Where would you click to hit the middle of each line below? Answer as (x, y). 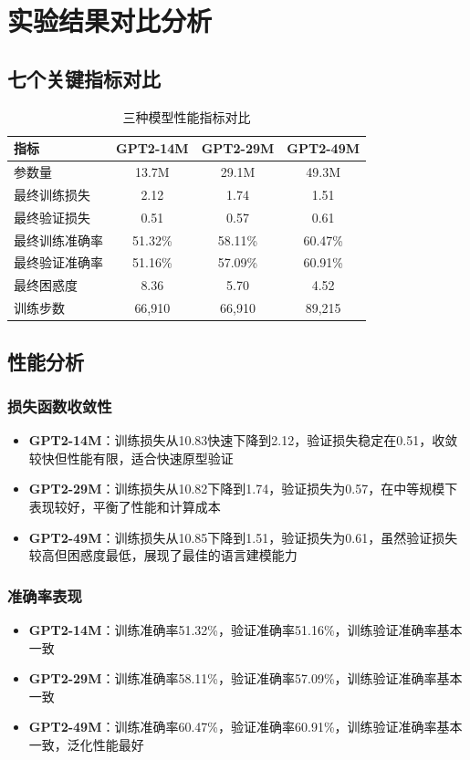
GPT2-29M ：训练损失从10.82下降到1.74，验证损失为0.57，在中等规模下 (243, 489)
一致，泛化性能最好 (86, 744)
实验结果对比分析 (110, 21)
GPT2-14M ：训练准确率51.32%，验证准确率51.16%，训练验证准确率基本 (245, 629)
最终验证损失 (52, 217)
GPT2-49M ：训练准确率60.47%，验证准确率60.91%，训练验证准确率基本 (245, 727)
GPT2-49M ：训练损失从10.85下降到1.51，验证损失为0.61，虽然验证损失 (243, 537)
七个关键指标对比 (84, 78)
